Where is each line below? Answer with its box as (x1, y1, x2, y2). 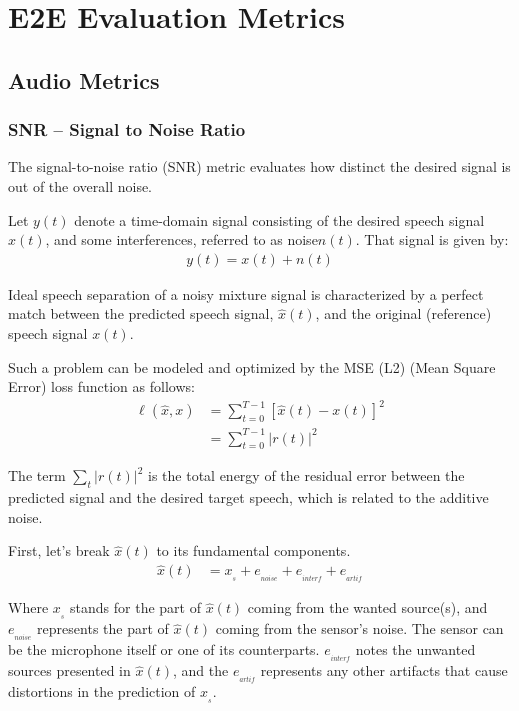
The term (8, 465, 66, 486)
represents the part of (37, 618, 169, 639)
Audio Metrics (8, 64, 160, 95)
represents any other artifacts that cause (260, 660, 508, 681)
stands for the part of (70, 597, 201, 618)
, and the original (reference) (315, 303, 492, 324)
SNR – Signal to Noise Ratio (8, 117, 246, 142)
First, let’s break (8, 540, 110, 561)
